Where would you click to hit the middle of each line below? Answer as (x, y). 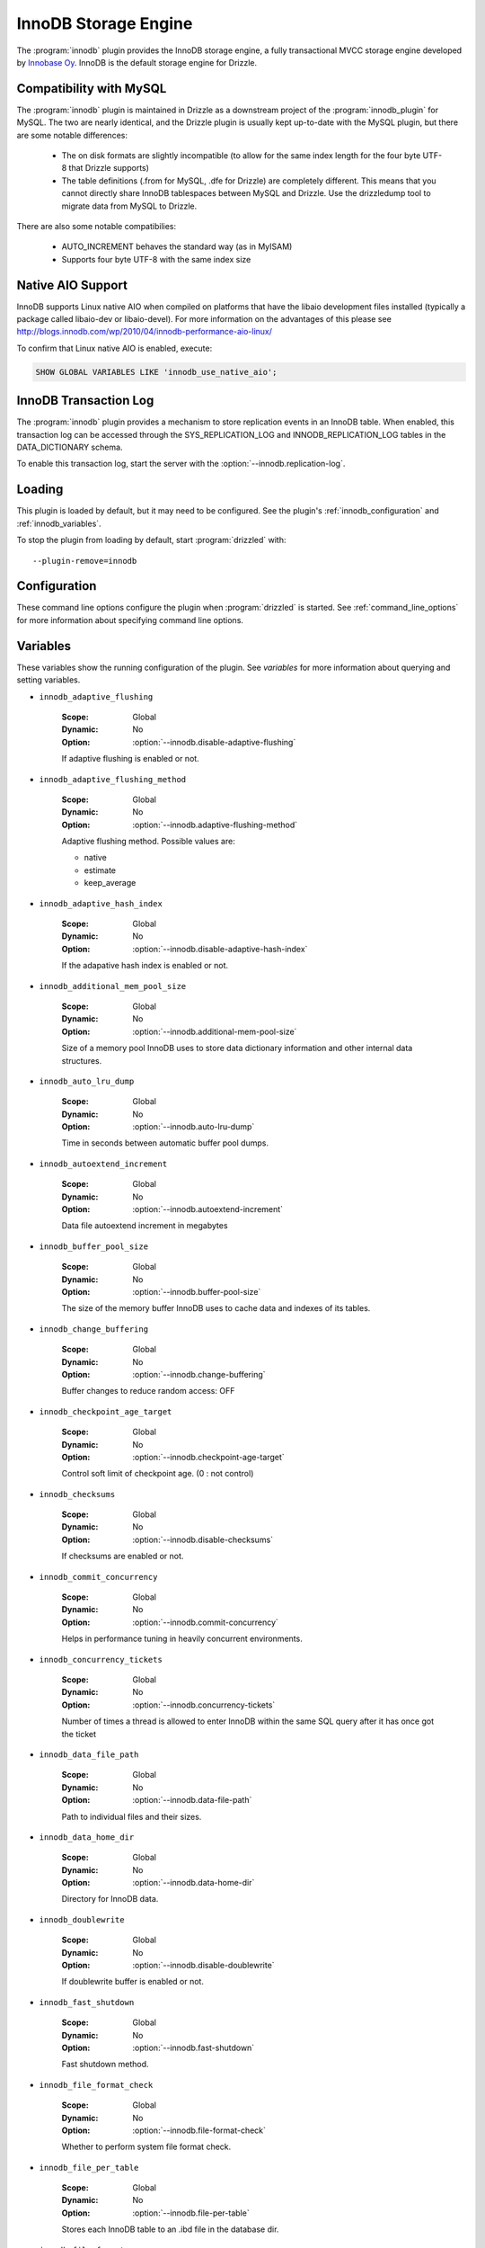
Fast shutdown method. (105, 2065)
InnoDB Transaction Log (85, 401)
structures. (82, 1060)
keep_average (110, 883)
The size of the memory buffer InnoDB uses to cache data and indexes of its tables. (216, 1308)
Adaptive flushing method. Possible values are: (148, 842)
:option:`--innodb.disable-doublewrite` (203, 1966)
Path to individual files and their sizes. (132, 1816)
